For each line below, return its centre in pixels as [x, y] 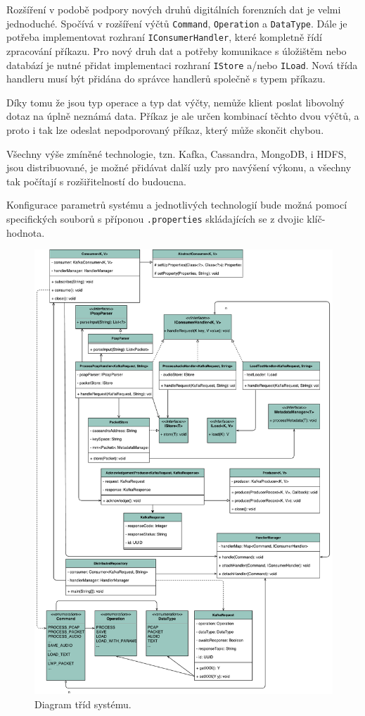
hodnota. [26, 232]
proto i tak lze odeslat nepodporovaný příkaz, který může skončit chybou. [165, 129]
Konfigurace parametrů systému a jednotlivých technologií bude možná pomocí [177, 205]
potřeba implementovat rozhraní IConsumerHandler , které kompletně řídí [164, 37]
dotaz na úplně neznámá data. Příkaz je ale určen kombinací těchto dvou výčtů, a [183, 116]
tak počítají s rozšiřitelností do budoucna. [96, 181]
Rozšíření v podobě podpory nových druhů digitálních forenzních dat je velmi [174, 9]
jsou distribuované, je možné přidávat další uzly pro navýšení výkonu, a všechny [179, 167]
